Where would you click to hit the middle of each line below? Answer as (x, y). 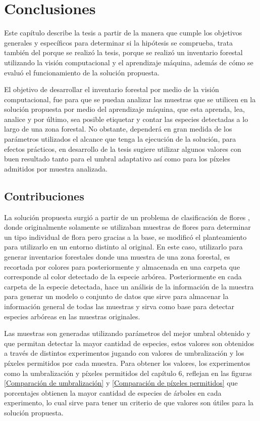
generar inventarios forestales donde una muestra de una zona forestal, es (117, 257)
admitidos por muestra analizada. (56, 168)
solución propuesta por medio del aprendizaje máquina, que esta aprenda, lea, (124, 109)
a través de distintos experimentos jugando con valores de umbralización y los (124, 353)
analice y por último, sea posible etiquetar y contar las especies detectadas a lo (126, 119)
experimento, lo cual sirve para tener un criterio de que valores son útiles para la (129, 403)
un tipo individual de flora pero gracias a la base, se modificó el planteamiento (125, 237)
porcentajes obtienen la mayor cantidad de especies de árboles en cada (113, 392)
